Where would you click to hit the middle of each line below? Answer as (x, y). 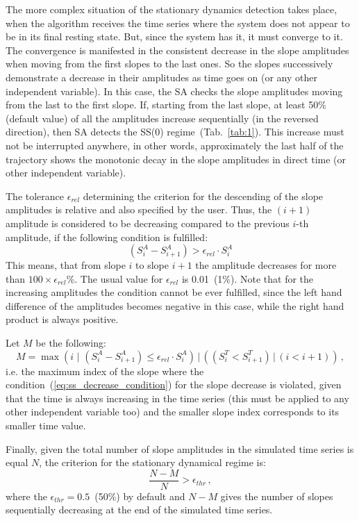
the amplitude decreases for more (266, 265)
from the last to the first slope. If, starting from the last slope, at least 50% (166, 105)
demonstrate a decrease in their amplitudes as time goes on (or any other (161, 77)
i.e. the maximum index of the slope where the (105, 371)
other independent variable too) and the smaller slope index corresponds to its (173, 412)
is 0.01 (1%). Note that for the (248, 278)
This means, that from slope (66, 265)
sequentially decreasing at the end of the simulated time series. (139, 510)
